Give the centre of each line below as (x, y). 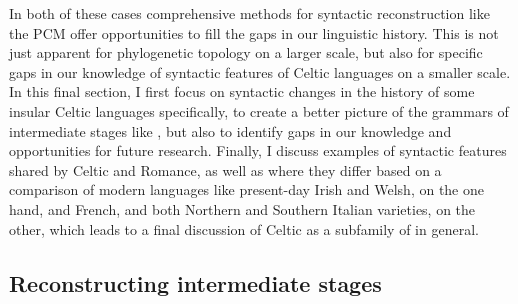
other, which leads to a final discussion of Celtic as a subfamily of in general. (244, 228)
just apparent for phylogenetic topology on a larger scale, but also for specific (246, 52)
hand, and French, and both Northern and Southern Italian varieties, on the (242, 208)
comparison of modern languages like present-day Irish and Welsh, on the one (246, 189)
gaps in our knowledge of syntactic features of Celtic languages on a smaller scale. (260, 71)
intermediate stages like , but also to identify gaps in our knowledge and (230, 130)
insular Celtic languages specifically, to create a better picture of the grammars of (259, 110)
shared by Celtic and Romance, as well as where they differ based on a (225, 169)
